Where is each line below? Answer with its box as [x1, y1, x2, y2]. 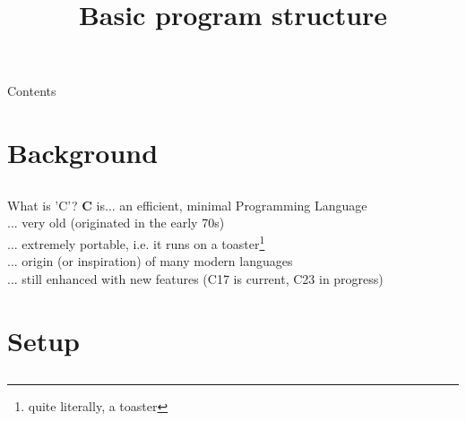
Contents [7, 82, 56, 100]
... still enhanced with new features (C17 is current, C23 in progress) [7, 269, 384, 288]
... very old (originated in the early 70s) [7, 213, 225, 232]
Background [7, 134, 159, 171]
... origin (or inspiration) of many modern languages [7, 252, 293, 271]
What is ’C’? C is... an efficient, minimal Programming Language [7, 195, 367, 214]
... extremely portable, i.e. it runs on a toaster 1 [7, 231, 265, 253]
